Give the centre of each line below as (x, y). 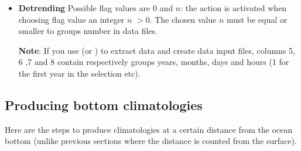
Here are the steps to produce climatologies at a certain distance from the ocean (149, 129)
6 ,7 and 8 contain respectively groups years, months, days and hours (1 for (154, 62)
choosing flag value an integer (71, 19)
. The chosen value (183, 19)
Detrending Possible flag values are (84, 8)
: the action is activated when (234, 8)
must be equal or (257, 19)
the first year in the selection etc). (79, 73)
